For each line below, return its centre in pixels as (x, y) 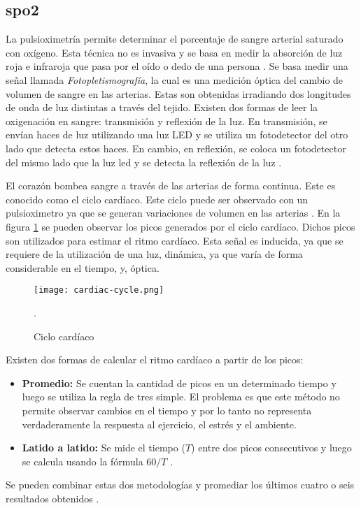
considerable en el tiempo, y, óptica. (83, 267)
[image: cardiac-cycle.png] (99, 290)
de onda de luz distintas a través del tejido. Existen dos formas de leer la (162, 107)
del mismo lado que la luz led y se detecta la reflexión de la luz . (144, 162)
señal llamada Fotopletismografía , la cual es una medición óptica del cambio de (175, 79)
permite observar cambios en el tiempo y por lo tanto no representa (167, 410)
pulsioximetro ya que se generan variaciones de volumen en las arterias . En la (173, 213)
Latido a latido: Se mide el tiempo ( (104, 448)
